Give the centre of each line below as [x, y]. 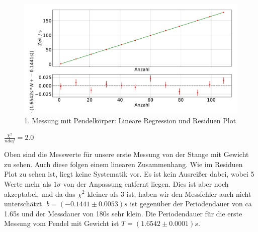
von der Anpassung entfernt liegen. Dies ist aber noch [146, 183]
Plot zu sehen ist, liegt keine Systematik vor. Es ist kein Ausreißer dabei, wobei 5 [129, 174]
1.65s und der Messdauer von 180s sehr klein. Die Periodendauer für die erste [123, 213]
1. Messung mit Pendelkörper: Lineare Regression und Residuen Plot [130, 120]
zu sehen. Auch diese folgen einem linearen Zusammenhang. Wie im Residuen [123, 164]
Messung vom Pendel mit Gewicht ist [62, 223]
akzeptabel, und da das [40, 194]
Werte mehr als [28, 183]
